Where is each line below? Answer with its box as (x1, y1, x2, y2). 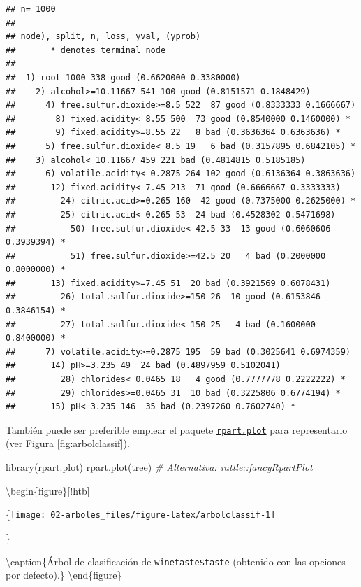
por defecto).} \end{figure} (6, 567, 122, 582)
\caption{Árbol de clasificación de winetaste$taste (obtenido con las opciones (6, 553, 346, 568)
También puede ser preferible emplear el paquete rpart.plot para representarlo (6, 422, 348, 437)
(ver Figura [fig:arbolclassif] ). (6, 436, 130, 451)
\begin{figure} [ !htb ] (6, 483, 90, 497)
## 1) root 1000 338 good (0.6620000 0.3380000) (6, 72, 241, 83)
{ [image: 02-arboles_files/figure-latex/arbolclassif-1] (6, 507, 276, 521)
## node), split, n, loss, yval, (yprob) (6, 31, 201, 42)
